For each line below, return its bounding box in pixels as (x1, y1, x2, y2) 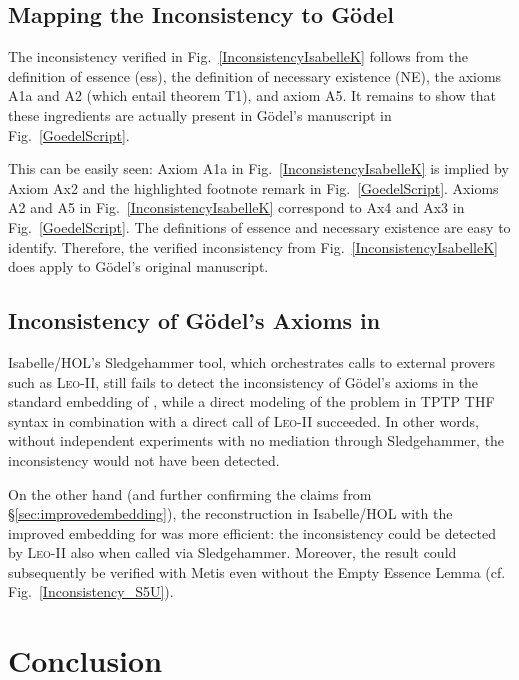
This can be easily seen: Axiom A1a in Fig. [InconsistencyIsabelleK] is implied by (8, 158, 509, 179)
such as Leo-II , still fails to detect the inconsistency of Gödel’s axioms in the (8, 371, 479, 392)
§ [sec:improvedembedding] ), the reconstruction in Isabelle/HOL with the (8, 503, 453, 524)
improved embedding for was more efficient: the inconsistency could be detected (8, 522, 496, 543)
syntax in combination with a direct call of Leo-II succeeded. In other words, (8, 410, 479, 431)
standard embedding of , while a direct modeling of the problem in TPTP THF (8, 391, 495, 412)
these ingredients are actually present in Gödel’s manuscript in (8, 104, 392, 125)
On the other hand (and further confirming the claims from (8, 483, 372, 504)
